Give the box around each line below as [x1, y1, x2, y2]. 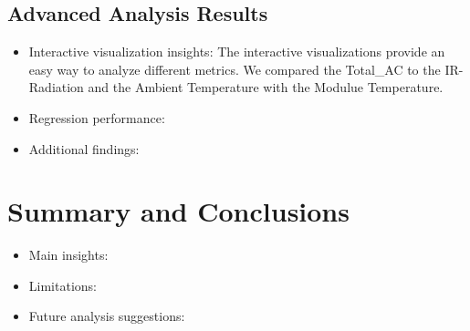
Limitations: [28, 275, 97, 295]
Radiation [28, 78, 84, 97]
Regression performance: [28, 108, 165, 127]
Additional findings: [28, 139, 140, 158]
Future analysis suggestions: [28, 306, 185, 326]
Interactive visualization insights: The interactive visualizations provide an [28, 42, 445, 61]
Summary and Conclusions [7, 192, 350, 230]
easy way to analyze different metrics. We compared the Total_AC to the [28, 59, 441, 78]
